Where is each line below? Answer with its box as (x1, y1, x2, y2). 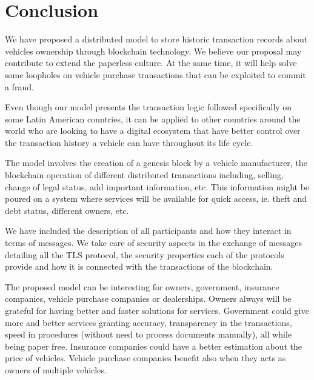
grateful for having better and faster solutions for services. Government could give (5, 304, 309, 316)
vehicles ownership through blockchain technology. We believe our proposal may (5, 44, 302, 57)
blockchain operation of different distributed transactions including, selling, (5, 168, 284, 181)
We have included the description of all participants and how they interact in (5, 224, 292, 237)
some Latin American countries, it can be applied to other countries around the (5, 112, 301, 125)
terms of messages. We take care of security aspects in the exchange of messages (5, 236, 302, 249)
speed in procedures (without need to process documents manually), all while (5, 328, 292, 341)
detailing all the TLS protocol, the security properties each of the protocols (5, 248, 284, 261)
